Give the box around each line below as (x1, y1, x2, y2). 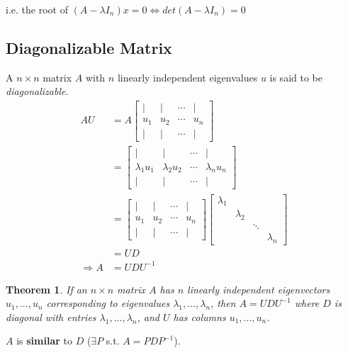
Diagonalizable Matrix (6, 36, 172, 58)
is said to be (269, 69, 322, 84)
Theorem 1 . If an (6, 281, 87, 296)
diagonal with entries (6, 309, 96, 324)
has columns (173, 309, 226, 324)
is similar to (16, 333, 72, 348)
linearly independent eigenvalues (117, 69, 258, 84)
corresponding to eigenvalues (46, 296, 170, 310)
